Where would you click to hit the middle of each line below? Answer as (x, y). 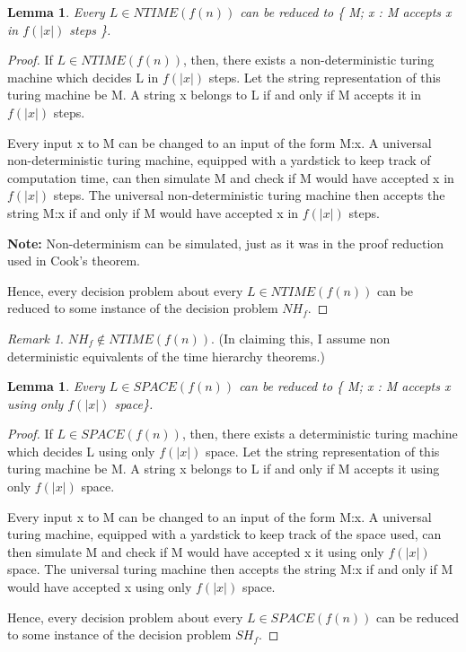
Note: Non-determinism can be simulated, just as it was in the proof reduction (226, 243)
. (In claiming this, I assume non (300, 338)
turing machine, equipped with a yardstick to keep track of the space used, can (224, 534)
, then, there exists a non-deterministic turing (308, 60)
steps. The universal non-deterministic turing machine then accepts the (249, 195)
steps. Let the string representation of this (325, 77)
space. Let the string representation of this (322, 451)
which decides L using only (81, 451)
